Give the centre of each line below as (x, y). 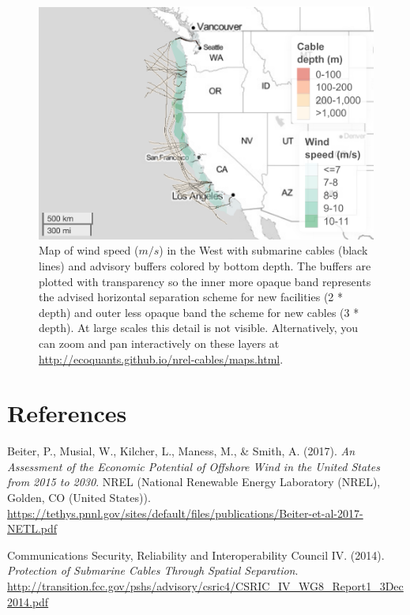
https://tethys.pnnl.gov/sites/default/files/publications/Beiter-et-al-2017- (185, 513)
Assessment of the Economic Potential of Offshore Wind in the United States (194, 466)
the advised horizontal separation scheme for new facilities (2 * (191, 297)
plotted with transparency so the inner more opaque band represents (205, 281)
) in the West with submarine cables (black (263, 250)
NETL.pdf (32, 528)
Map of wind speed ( (89, 250)
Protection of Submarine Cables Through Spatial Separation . (153, 570)
